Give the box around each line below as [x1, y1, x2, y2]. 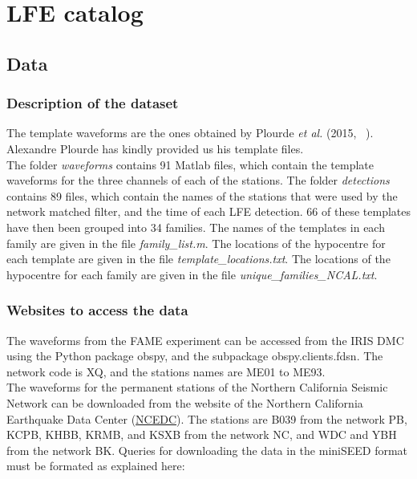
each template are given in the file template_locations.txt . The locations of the [6, 250, 391, 267]
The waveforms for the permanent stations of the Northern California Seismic [6, 379, 388, 396]
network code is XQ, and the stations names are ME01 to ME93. [6, 363, 326, 380]
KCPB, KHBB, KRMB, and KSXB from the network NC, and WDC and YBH [6, 426, 397, 443]
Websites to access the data [6, 300, 188, 320]
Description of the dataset [6, 93, 179, 113]
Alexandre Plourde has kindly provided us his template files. [6, 140, 304, 156]
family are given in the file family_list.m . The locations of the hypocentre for [6, 234, 386, 251]
